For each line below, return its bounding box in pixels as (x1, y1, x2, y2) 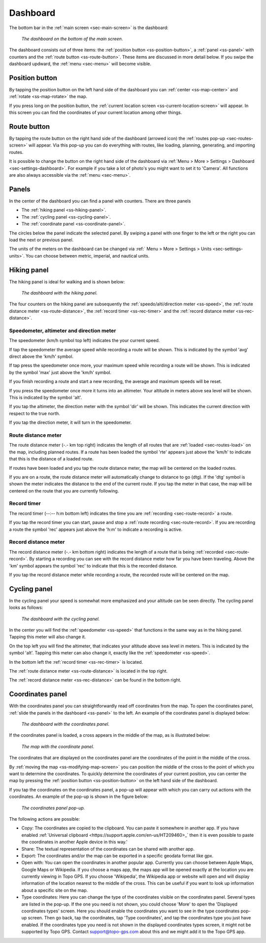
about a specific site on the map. (21, 887, 88, 893)
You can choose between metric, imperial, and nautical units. (25, 253, 150, 259)
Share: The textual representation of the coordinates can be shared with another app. (21, 846, 195, 852)
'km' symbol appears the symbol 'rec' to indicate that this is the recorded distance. (9, 563, 177, 568)
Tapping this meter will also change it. (9, 634, 86, 640)
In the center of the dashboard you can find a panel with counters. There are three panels (9, 198, 191, 204)
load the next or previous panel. (9, 237, 74, 243)
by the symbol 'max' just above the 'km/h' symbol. (9, 369, 112, 375)
